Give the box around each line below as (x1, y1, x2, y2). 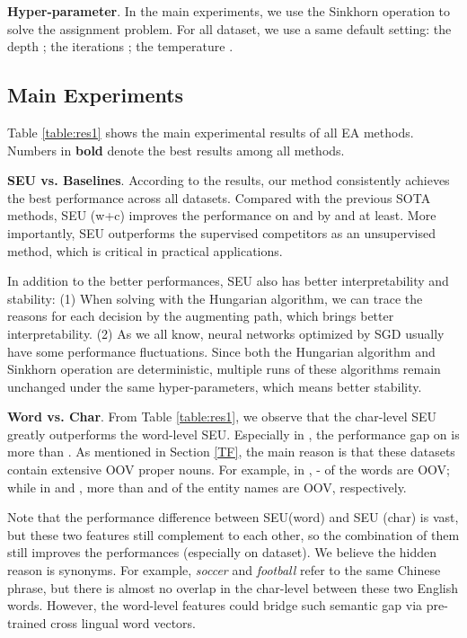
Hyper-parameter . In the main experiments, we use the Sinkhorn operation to (7, 2, 451, 20)
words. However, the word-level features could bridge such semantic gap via (7, 596, 423, 615)
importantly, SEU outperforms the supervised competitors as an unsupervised (7, 223, 436, 242)
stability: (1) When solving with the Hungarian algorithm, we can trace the (7, 288, 423, 307)
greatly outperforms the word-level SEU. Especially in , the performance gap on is (7, 424, 460, 443)
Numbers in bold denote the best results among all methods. (7, 140, 345, 159)
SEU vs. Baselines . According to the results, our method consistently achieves (7, 171, 450, 190)
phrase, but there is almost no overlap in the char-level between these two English (7, 578, 458, 597)
